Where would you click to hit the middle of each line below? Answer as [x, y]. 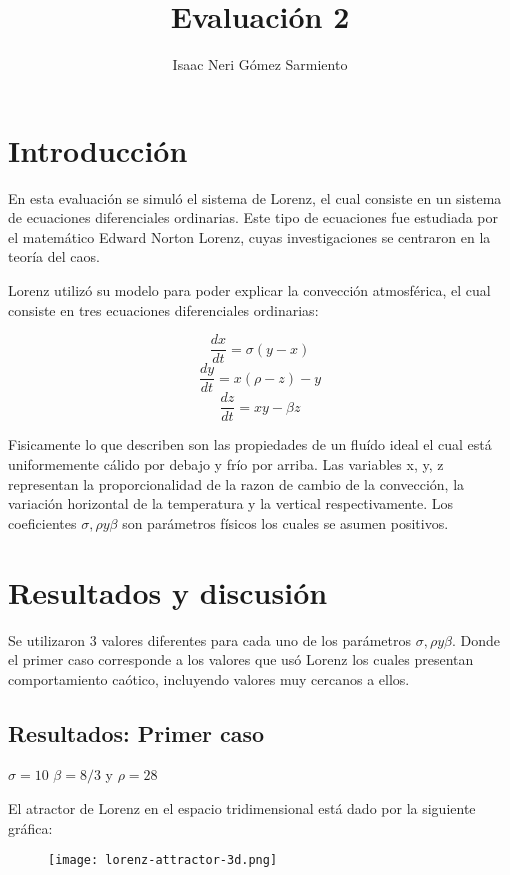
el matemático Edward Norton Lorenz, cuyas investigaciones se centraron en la [249, 236]
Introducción [98, 149]
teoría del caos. [54, 256]
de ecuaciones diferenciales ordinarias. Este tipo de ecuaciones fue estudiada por [253, 217]
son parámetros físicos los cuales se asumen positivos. [285, 522]
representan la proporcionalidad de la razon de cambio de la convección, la [236, 483]
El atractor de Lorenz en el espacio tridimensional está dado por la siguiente [242, 808]
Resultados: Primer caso [136, 732]
